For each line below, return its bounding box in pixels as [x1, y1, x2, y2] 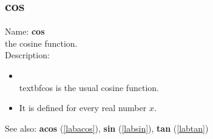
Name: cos [5, 25, 45, 38]
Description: [5, 49, 50, 61]
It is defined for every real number [19, 101, 147, 114]
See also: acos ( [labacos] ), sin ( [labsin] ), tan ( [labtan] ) [5, 121, 209, 134]
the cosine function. [5, 36, 78, 49]
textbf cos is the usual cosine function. [19, 81, 159, 93]
